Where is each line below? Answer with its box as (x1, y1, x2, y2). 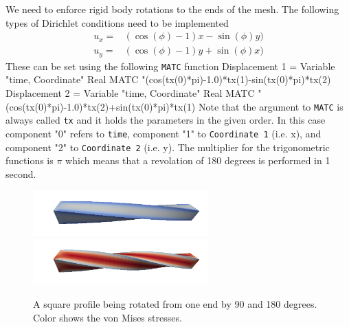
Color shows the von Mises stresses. (33, 310, 182, 324)
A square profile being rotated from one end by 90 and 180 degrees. (33, 297, 317, 311)
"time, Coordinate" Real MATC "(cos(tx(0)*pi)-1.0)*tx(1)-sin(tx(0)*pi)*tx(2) (5, 72, 331, 87)
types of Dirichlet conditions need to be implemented (5, 15, 229, 30)
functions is (5, 153, 54, 168)
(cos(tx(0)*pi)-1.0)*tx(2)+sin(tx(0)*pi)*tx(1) (5, 99, 196, 113)
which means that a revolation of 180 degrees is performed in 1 (65, 153, 330, 168)
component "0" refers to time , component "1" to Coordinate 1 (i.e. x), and (5, 126, 322, 140)
